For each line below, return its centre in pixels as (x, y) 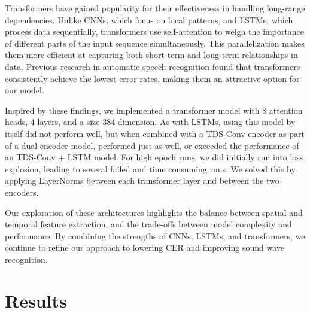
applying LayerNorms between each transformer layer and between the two (142, 180)
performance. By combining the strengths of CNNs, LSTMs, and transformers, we (155, 235)
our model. (25, 90)
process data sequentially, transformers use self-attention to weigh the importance (155, 31)
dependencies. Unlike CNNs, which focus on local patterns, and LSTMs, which (149, 19)
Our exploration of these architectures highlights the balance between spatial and (154, 212)
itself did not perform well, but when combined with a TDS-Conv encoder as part (155, 133)
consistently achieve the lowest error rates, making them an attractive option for (152, 78)
